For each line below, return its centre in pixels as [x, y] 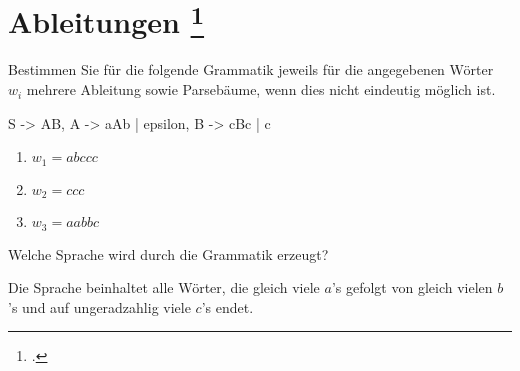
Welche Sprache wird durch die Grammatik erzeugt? [168, 253]
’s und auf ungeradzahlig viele [99, 306]
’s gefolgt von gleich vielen [412, 287]
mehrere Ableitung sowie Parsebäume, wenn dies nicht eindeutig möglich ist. [261, 89]
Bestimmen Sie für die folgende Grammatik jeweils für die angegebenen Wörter [251, 69]
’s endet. [227, 306]
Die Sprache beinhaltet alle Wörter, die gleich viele [164, 287]
